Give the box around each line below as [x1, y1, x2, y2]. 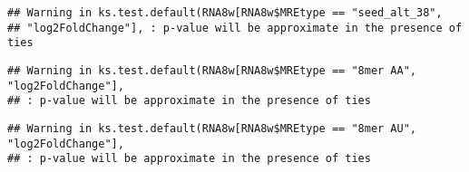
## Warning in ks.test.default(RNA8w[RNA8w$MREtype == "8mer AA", [7, 63, 417, 77]
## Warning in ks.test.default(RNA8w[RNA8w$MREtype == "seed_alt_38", [7, 6, 443, 19]
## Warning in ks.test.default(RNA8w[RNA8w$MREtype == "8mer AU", [7, 121, 417, 135]
